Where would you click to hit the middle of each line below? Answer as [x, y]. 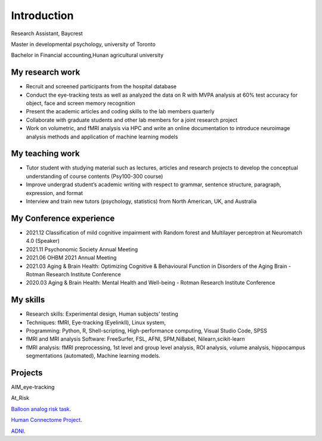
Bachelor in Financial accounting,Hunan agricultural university [87, 55]
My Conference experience [63, 218]
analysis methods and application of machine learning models [102, 137]
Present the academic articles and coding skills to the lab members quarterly [120, 112]
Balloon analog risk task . [41, 409]
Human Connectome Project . [47, 420]
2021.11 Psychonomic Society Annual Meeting [82, 249]
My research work [46, 73]
